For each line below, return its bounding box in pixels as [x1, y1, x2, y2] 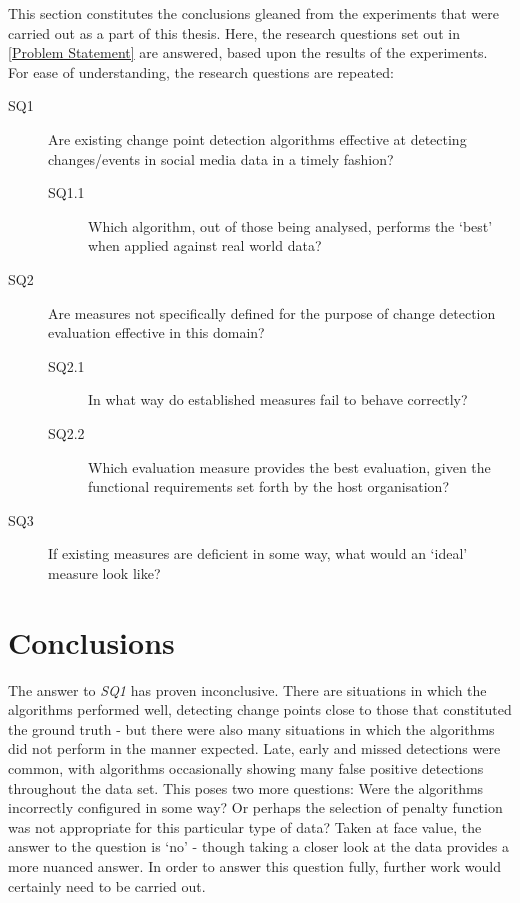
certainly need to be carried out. [8, 875, 206, 896]
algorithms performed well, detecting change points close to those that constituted [8, 699, 512, 720]
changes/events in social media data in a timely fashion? [48, 148, 394, 169]
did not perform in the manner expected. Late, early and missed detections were [8, 738, 501, 759]
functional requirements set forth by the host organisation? [88, 476, 449, 497]
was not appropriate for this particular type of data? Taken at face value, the [8, 816, 482, 837]
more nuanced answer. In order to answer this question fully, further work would [8, 855, 501, 876]
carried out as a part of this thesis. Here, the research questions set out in [8, 22, 460, 43]
